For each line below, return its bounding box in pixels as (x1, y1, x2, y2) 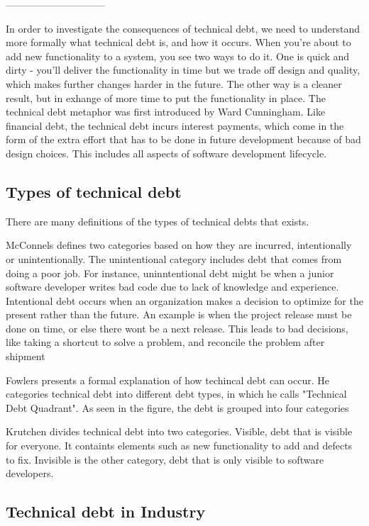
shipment (6, 349, 45, 364)
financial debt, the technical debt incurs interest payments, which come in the (6, 118, 344, 133)
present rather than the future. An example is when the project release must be (6, 307, 352, 322)
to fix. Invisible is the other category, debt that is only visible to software (6, 452, 324, 466)
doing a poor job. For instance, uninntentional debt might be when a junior (6, 265, 334, 280)
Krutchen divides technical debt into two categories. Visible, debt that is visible (6, 424, 353, 439)
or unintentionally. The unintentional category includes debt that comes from (6, 251, 342, 266)
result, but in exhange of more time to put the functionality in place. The (6, 90, 326, 105)
